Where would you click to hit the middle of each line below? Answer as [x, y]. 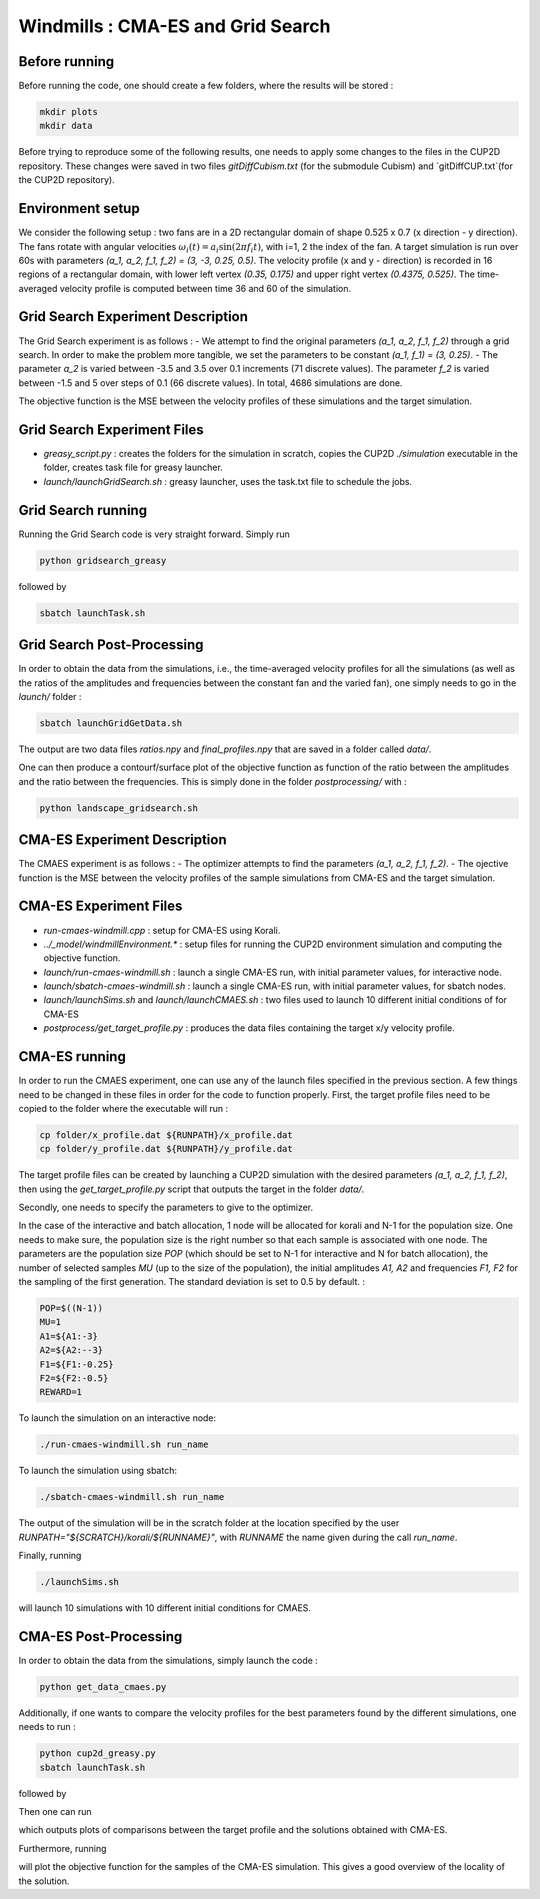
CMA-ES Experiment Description [122, 840]
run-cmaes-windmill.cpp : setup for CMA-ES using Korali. [162, 930]
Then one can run [55, 1812]
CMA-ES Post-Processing [100, 1636]
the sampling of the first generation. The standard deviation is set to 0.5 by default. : [191, 1282]
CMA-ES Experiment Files [100, 906]
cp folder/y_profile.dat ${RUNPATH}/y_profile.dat [166, 1149]
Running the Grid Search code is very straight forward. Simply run [154, 534]
